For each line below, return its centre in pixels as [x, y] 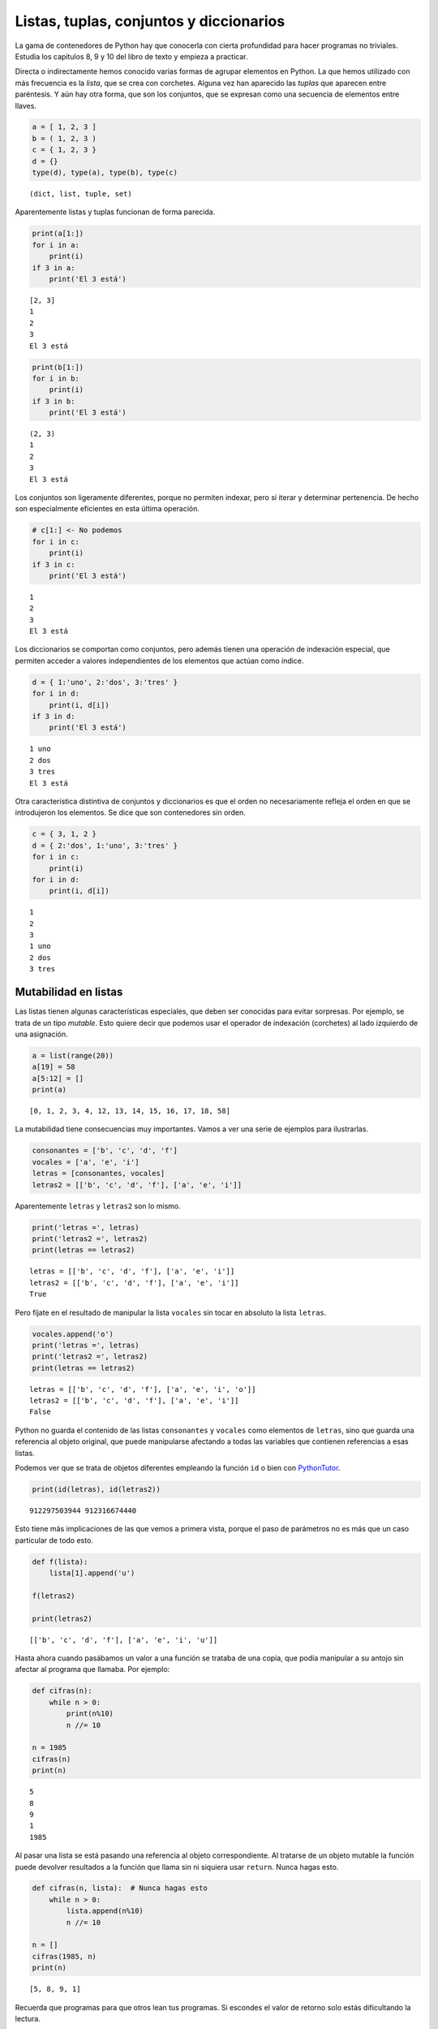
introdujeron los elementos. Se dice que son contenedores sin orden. [131, 812]
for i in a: [56, 245]
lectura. [28, 2018]
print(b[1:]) [58, 367]
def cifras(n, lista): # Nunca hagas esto [120, 1888]
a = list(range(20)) [73, 1055]
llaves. [26, 106]
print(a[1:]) [58, 234]
